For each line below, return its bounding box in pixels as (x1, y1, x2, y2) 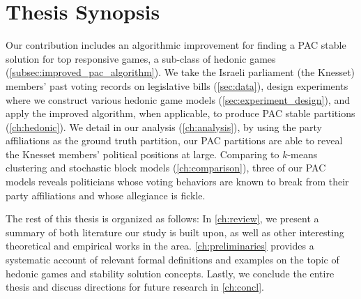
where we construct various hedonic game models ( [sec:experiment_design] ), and (6, 92, 351, 107)
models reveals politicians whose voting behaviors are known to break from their (6, 174, 349, 189)
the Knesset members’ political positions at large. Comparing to (6, 146, 279, 161)
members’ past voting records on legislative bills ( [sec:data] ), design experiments (6, 78, 348, 93)
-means (287, 146, 318, 161)
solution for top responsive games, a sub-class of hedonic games (6, 51, 276, 66)
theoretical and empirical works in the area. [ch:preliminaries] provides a (6, 238, 314, 253)
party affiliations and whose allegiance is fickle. (6, 187, 206, 202)
